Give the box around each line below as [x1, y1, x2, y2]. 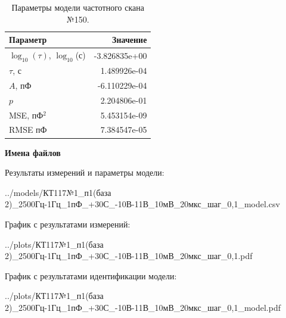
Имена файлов [5, 146, 61, 158]
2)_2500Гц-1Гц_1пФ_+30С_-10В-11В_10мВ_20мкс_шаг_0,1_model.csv [5, 198, 280, 210]
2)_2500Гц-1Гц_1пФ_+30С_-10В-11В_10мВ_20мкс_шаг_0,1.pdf [5, 250, 253, 262]
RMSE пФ [9, 123, 47, 136]
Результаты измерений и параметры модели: [5, 166, 164, 179]
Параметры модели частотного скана [11, 1, 144, 13]
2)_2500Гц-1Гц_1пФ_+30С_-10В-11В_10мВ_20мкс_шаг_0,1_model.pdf [5, 301, 281, 313]
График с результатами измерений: [5, 217, 130, 230]
